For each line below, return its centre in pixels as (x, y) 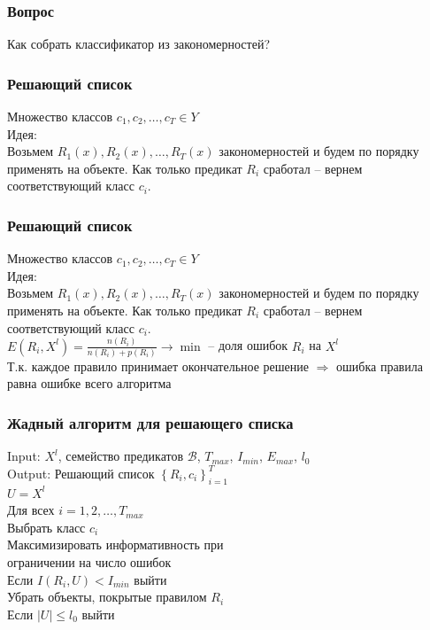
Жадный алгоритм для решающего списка (150, 422)
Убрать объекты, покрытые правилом (107, 597)
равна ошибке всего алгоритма (89, 383)
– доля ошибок (248, 345)
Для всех (31, 510)
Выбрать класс (46, 527)
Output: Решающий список (81, 473)
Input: (24, 456)
